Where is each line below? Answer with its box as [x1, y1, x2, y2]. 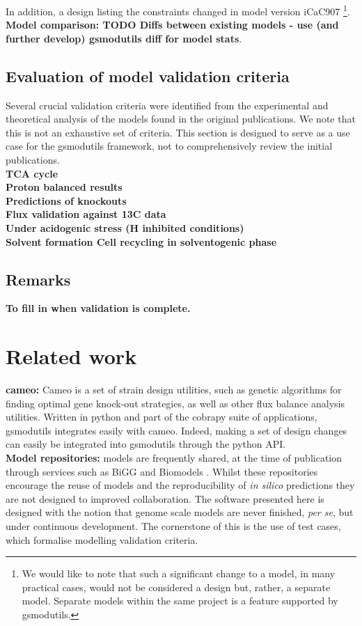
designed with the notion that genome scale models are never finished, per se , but [6, 505, 354, 519]
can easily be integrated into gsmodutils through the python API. [6, 437, 286, 451]
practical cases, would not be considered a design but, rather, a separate [22, 579, 331, 594]
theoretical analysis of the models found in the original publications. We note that [6, 111, 356, 126]
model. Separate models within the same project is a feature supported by [22, 593, 338, 608]
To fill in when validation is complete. [6, 301, 191, 315]
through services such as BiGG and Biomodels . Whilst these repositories [6, 464, 318, 478]
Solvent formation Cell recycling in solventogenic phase [6, 234, 277, 249]
